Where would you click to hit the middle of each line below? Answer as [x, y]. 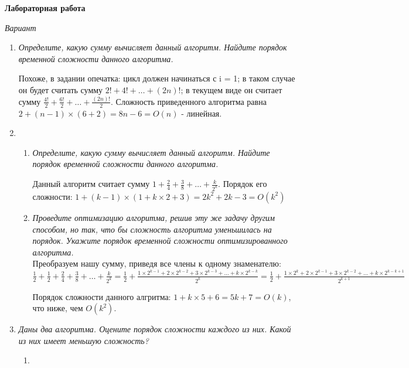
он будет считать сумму [61, 89]
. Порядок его [243, 184]
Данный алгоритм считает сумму [91, 184]
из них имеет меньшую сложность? [83, 340]
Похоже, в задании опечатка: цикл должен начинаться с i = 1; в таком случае [157, 78]
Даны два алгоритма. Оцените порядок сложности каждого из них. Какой [155, 329]
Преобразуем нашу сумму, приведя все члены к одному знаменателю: [157, 263]
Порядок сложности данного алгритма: [102, 296]
